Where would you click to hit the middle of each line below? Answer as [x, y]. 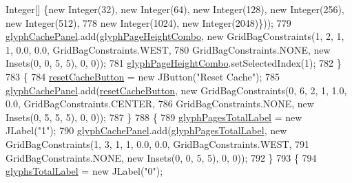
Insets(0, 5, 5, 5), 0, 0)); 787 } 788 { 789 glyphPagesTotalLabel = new [154, 117]
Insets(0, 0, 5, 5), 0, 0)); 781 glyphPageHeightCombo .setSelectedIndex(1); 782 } [174, 63]
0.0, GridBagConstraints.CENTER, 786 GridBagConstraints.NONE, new [160, 104]
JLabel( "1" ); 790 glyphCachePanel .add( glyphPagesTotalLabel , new [146, 130]
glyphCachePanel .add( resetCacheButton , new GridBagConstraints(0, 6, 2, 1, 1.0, [176, 90]
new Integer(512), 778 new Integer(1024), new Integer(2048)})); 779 [148, 22]
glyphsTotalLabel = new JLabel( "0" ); [84, 171]
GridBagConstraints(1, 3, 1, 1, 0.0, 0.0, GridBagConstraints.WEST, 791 [158, 143]
